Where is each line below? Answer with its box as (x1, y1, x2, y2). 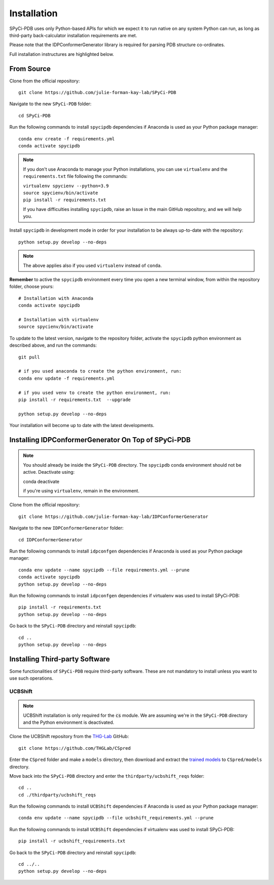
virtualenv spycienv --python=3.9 (23, 183, 109, 189)
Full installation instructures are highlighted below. (9, 51, 114, 57)
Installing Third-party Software (9, 655, 110, 663)
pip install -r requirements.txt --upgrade (18, 396, 131, 403)
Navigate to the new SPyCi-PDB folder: (9, 101, 92, 107)
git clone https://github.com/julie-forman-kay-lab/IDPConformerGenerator (18, 513, 209, 520)
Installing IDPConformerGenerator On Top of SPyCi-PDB (9, 435, 191, 444)
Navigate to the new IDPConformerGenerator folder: (9, 525, 124, 531)
